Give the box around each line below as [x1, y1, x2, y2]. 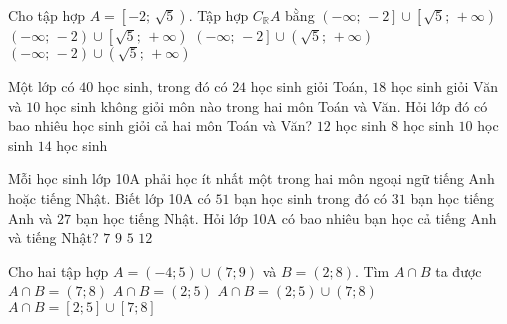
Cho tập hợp [8, 5, 86, 25]
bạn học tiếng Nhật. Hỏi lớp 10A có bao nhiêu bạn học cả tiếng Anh [75, 207, 497, 228]
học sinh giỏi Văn [390, 76, 498, 96]
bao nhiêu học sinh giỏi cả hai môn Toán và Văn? [8, 115, 313, 136]
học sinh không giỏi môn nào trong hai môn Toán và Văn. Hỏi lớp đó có [44, 95, 488, 116]
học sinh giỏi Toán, [250, 76, 368, 96]
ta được [435, 260, 482, 281]
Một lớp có [8, 76, 75, 96]
